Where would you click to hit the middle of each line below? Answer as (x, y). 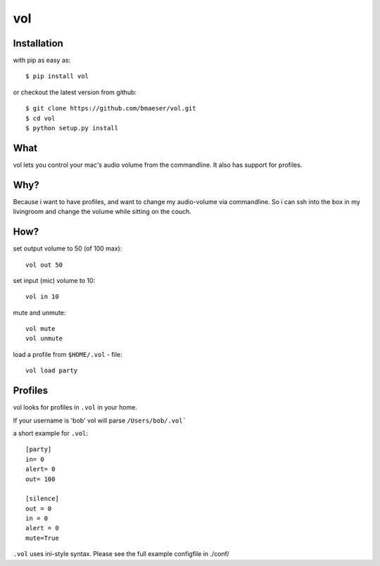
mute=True (42, 538)
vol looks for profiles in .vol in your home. (75, 408)
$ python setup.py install (72, 128)
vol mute (40, 329)
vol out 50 (44, 265)
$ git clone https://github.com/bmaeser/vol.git (111, 108)
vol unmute (44, 339)
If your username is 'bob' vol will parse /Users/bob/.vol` (100, 420)
